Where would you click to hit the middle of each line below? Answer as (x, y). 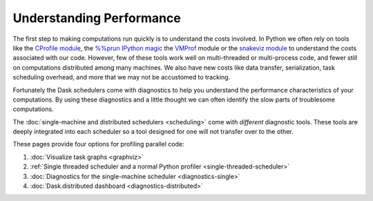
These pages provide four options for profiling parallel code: (98, 144)
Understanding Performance (97, 18)
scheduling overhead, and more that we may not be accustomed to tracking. (122, 77)
